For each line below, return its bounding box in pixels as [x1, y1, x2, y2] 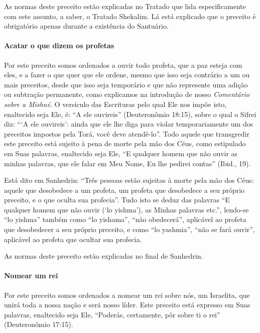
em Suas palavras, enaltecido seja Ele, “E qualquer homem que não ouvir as [4, 148, 238, 158]
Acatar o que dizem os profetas [4, 40, 114, 51]
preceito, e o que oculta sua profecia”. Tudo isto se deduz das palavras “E [4, 194, 230, 205]
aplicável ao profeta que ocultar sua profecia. [4, 234, 142, 244]
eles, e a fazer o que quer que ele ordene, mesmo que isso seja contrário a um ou [4, 69, 250, 80]
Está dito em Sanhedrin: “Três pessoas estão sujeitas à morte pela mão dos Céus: [4, 175, 254, 185]
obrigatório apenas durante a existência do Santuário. [4, 21, 169, 31]
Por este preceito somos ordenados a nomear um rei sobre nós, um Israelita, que [4, 289, 250, 300]
